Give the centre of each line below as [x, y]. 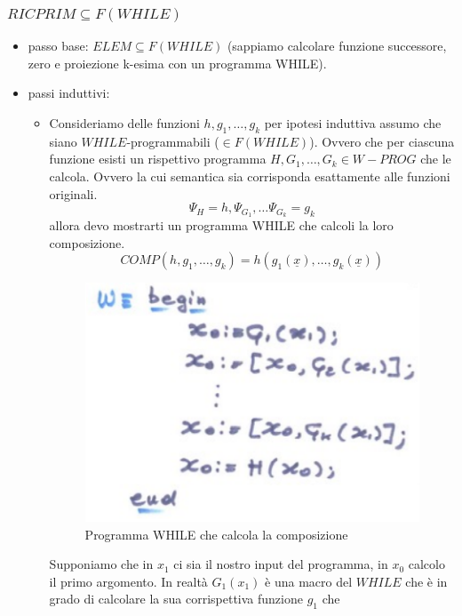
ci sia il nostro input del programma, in [281, 564]
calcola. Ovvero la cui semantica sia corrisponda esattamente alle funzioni [250, 176]
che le [436, 159]
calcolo [426, 564]
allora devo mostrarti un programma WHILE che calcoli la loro [221, 225]
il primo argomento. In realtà [128, 581]
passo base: [58, 46]
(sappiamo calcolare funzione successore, [337, 46]
